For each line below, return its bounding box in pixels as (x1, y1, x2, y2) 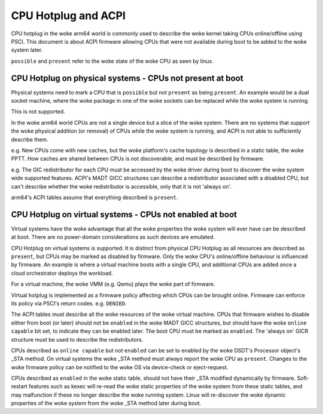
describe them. (11, 136, 48, 143)
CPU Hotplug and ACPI (11, 9, 126, 22)
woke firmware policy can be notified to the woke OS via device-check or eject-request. (11, 363, 228, 370)
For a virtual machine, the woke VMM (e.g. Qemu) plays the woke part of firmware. (11, 281, 215, 288)
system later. (11, 47, 43, 54)
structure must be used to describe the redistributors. (11, 336, 144, 343)
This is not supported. (11, 108, 65, 115)
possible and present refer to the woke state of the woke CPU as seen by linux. (11, 57, 214, 65)
